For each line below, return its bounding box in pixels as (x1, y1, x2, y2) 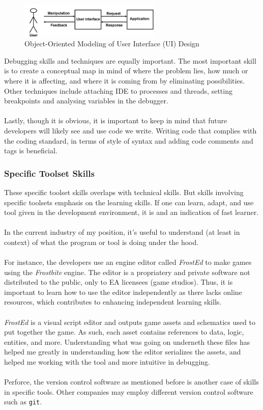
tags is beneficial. (4, 145, 57, 156)
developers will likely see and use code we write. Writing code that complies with (4, 125, 257, 135)
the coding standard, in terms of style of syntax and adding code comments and (4, 135, 253, 146)
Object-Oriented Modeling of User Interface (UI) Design (24, 38, 199, 49)
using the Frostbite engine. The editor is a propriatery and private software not (4, 266, 250, 277)
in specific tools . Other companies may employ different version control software (4, 386, 253, 397)
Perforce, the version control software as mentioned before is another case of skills (4, 376, 259, 387)
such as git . (4, 396, 42, 407)
